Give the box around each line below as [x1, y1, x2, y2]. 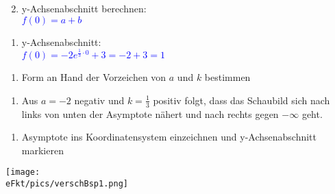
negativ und [74, 93, 125, 107]
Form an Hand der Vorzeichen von [21, 70, 166, 84]
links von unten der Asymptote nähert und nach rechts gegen [21, 106, 279, 121]
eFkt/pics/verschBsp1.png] [5, 178, 128, 189]
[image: [5, 167, 40, 178]
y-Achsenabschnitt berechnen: [21, 1, 147, 15]
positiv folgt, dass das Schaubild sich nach [153, 93, 330, 107]
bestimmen [204, 70, 251, 84]
